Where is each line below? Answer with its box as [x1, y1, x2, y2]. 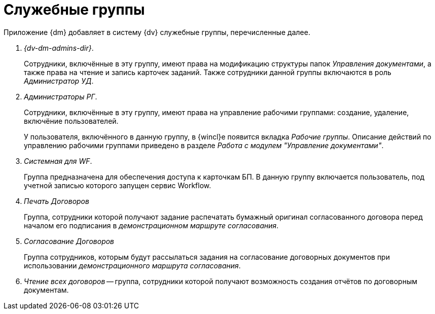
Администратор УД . [24, 76, 94, 85]
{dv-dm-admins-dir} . [24, 43, 94, 52]
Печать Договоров [24, 196, 89, 205]
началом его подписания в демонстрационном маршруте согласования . [24, 221, 279, 230]
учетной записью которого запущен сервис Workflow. [24, 181, 211, 190]
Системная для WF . [24, 156, 92, 165]
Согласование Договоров [24, 236, 115, 246]
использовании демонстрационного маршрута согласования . [24, 261, 241, 270]
